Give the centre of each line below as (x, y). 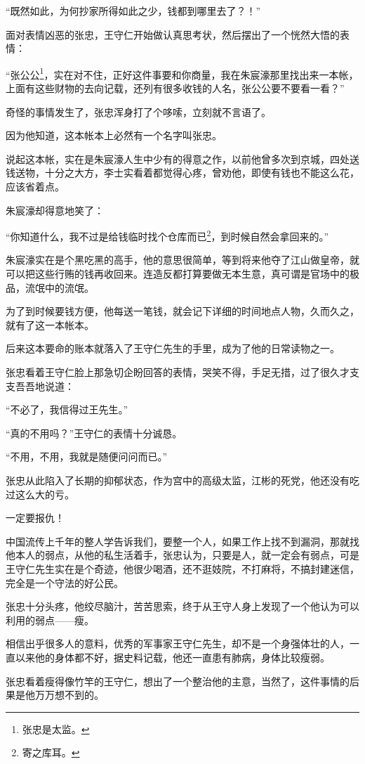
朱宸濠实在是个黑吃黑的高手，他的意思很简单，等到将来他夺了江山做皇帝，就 (182, 260)
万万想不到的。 (69, 695)
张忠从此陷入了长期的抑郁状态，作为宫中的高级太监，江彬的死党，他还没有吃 (182, 480)
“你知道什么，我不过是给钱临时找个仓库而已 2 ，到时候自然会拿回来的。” (167, 235)
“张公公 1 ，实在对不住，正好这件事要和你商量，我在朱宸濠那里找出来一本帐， (182, 73)
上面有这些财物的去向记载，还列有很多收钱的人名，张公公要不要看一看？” (175, 88)
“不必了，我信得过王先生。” (67, 409)
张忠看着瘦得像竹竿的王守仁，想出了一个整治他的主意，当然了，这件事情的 (178, 681)
